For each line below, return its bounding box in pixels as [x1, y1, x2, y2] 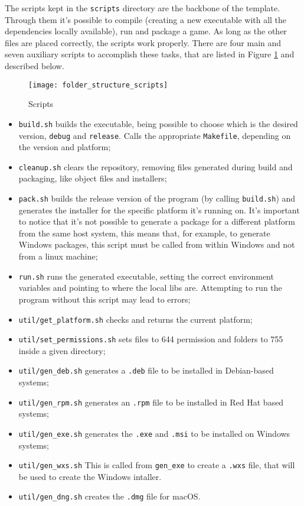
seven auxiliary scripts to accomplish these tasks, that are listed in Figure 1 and [5, 48, 295, 60]
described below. [5, 60, 64, 72]
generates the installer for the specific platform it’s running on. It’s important [18, 203, 300, 216]
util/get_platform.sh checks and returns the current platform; [18, 313, 253, 325]
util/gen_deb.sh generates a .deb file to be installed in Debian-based [18, 364, 274, 377]
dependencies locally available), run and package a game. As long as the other [5, 25, 287, 37]
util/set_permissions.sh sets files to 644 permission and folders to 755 [18, 333, 283, 345]
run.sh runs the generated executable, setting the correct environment [18, 270, 274, 282]
